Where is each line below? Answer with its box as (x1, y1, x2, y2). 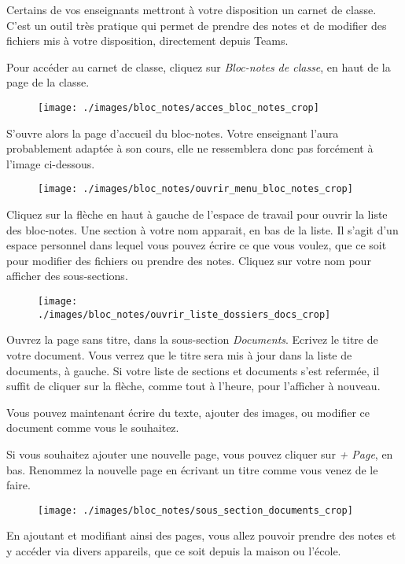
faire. (6, 477, 31, 493)
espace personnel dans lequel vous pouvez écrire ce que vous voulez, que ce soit (6, 237, 387, 253)
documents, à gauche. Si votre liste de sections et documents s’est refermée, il (6, 362, 380, 378)
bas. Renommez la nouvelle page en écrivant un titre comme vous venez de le (6, 461, 378, 477)
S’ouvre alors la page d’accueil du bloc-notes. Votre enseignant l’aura (6, 124, 339, 141)
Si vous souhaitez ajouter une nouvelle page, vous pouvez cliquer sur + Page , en (6, 445, 393, 462)
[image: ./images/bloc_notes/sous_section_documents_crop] (38, 504, 353, 516)
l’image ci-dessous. (6, 155, 95, 171)
